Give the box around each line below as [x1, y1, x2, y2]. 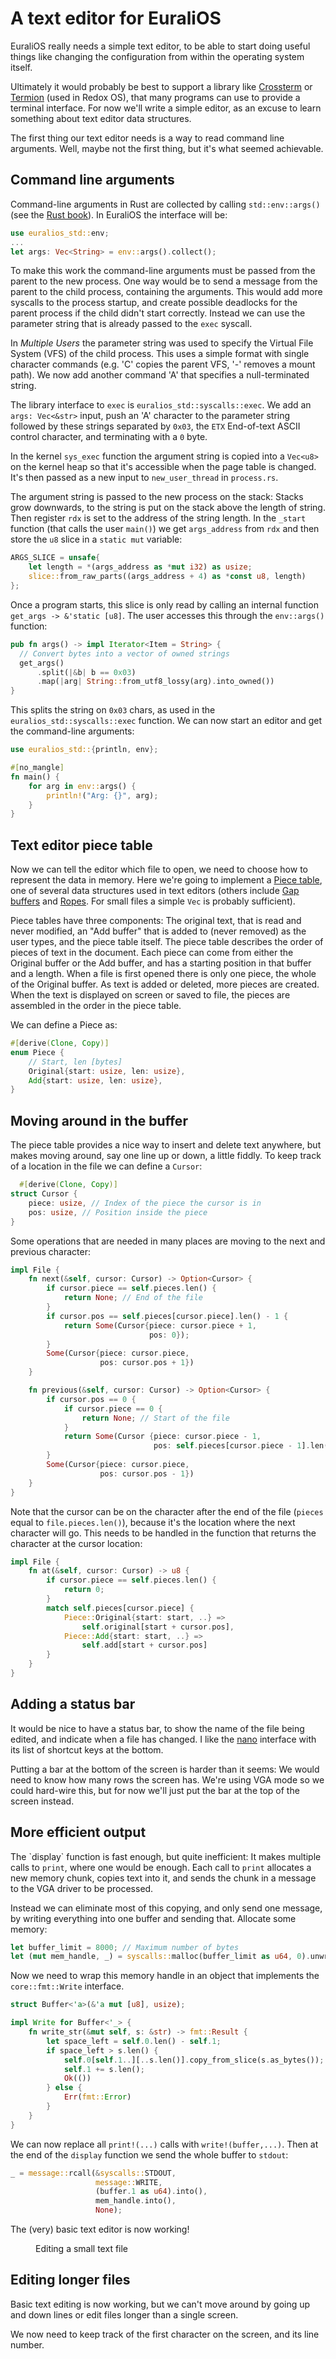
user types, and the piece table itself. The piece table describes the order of [10, 936, 324, 948]
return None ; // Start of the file [81, 1413, 230, 1423]
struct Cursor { [10, 1189, 78, 1199]
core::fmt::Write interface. [10, 1980, 125, 1992]
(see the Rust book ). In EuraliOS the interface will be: [10, 208, 228, 221]
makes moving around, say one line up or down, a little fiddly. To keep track [10, 1150, 322, 1162]
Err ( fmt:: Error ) [63, 2092, 132, 2102]
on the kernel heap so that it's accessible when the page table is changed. [10, 461, 317, 473]
